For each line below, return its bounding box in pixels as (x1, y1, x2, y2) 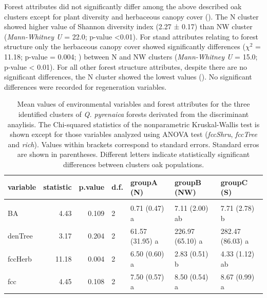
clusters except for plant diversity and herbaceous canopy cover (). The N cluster (4, 11, 259, 22)
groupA (130, 176, 158, 187)
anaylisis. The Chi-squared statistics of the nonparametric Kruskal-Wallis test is (7, 118, 260, 129)
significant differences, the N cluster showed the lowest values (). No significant (4, 71, 252, 82)
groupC (220, 176, 248, 187)
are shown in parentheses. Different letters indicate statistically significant (17, 149, 250, 160)
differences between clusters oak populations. (63, 158, 204, 169)
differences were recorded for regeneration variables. (4, 81, 167, 92)
